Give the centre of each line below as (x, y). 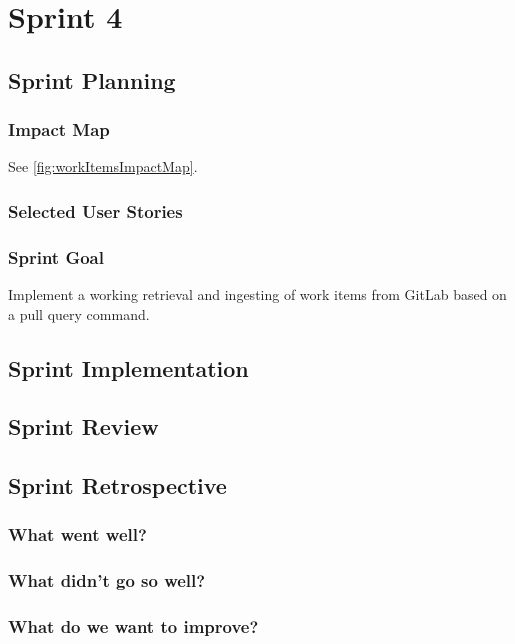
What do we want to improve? (133, 626)
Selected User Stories (95, 210)
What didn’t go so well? (107, 580)
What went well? (77, 534)
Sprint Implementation (128, 367)
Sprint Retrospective (117, 485)
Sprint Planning (92, 79)
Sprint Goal (56, 256)
